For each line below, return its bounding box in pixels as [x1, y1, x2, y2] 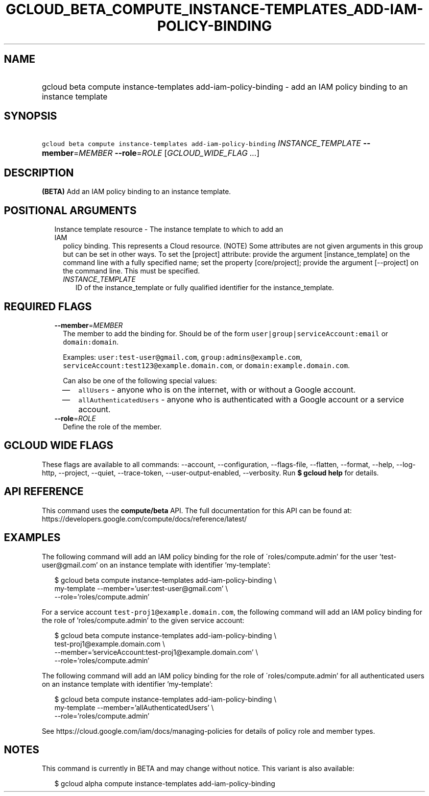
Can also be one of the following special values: [63, 376, 217, 385]
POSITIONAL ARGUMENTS [4, 204, 137, 217]
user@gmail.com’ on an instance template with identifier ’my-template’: [42, 560, 271, 569]
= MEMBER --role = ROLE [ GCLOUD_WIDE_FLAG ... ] [73, 148, 260, 158]
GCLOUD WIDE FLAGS [4, 439, 114, 452]
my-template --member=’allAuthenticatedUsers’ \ [54, 703, 214, 712]
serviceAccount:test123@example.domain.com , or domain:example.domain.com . [63, 361, 350, 370]
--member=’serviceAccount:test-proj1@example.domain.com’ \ [54, 647, 258, 656]
